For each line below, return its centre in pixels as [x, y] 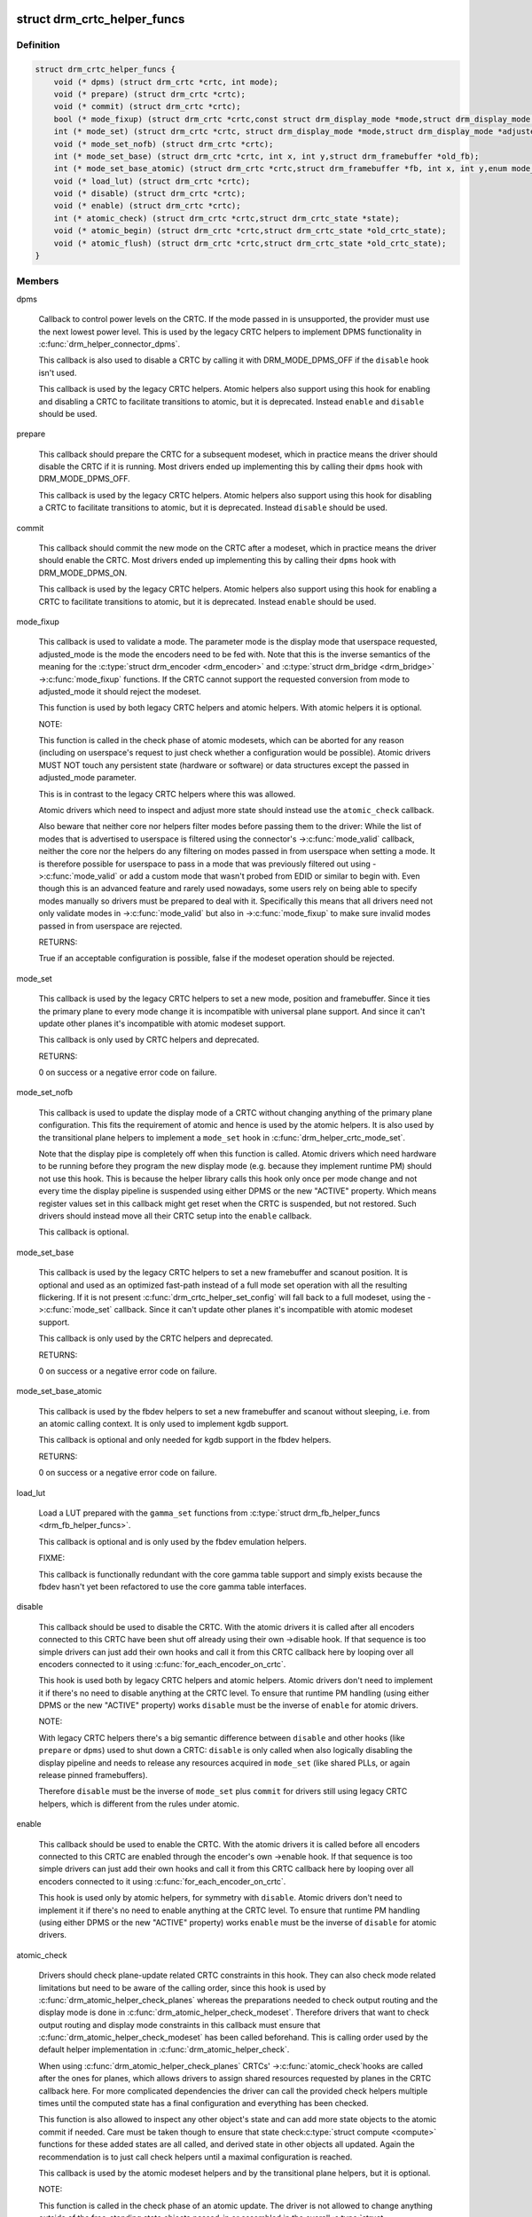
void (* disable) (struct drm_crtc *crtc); [149, 194]
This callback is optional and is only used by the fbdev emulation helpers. [173, 1541]
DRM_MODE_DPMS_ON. [83, 573]
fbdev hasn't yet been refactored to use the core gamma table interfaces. [173, 1586]
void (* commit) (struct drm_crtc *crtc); [147, 107]
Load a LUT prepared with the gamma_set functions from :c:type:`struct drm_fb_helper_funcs [209, 1513]
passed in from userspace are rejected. [110, 926]
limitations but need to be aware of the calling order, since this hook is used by [182, 1987]
